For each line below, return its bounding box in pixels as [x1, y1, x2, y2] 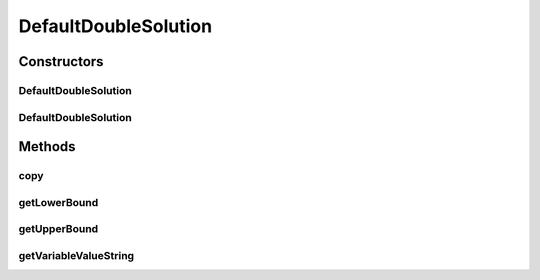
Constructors [18, 53, 104, 70]
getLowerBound [18, 195, 99, 209]
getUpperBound [18, 222, 99, 236]
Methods [18, 138, 76, 155]
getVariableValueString [18, 248, 135, 262]
